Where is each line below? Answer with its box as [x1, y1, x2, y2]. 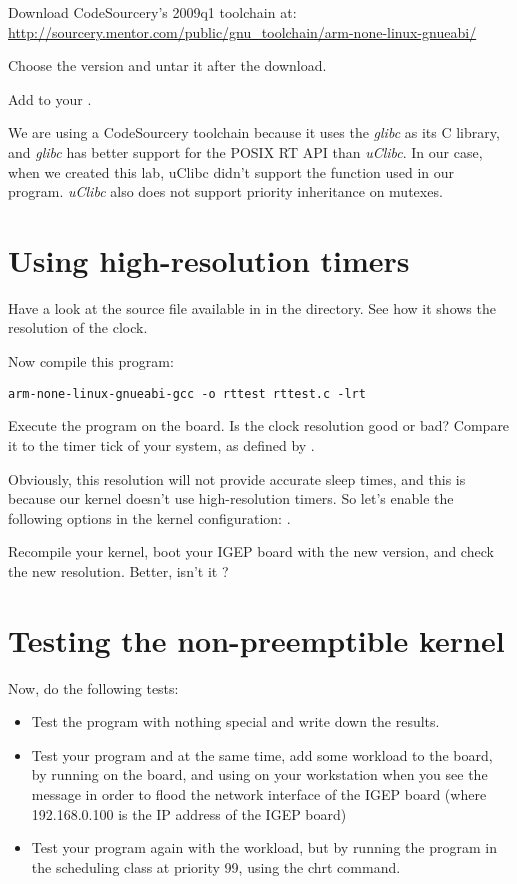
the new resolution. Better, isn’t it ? [8, 560, 229, 581]
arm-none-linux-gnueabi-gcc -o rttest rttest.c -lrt [8, 386, 366, 401]
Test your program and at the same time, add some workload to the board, [31, 744, 493, 765]
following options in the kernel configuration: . [8, 507, 291, 528]
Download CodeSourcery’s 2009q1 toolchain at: [8, 2, 297, 22]
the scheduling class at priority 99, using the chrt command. [31, 856, 401, 877]
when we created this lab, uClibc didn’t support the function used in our [8, 161, 455, 182]
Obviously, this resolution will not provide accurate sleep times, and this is [8, 468, 466, 489]
